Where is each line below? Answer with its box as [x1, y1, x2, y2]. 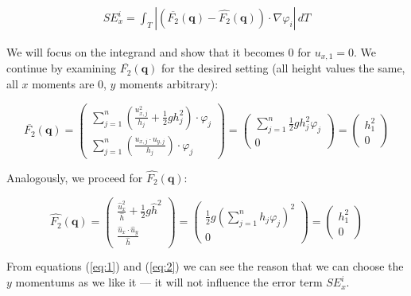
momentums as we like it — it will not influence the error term [15, 274, 323, 290]
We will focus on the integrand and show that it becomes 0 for [6, 44, 311, 60]
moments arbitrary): [119, 76, 219, 92]
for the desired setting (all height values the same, [161, 60, 405, 76]
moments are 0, [32, 76, 107, 92]
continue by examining [6, 60, 117, 76]
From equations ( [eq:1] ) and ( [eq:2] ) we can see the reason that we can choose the [6, 258, 404, 275]
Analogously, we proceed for [6, 169, 143, 186]
